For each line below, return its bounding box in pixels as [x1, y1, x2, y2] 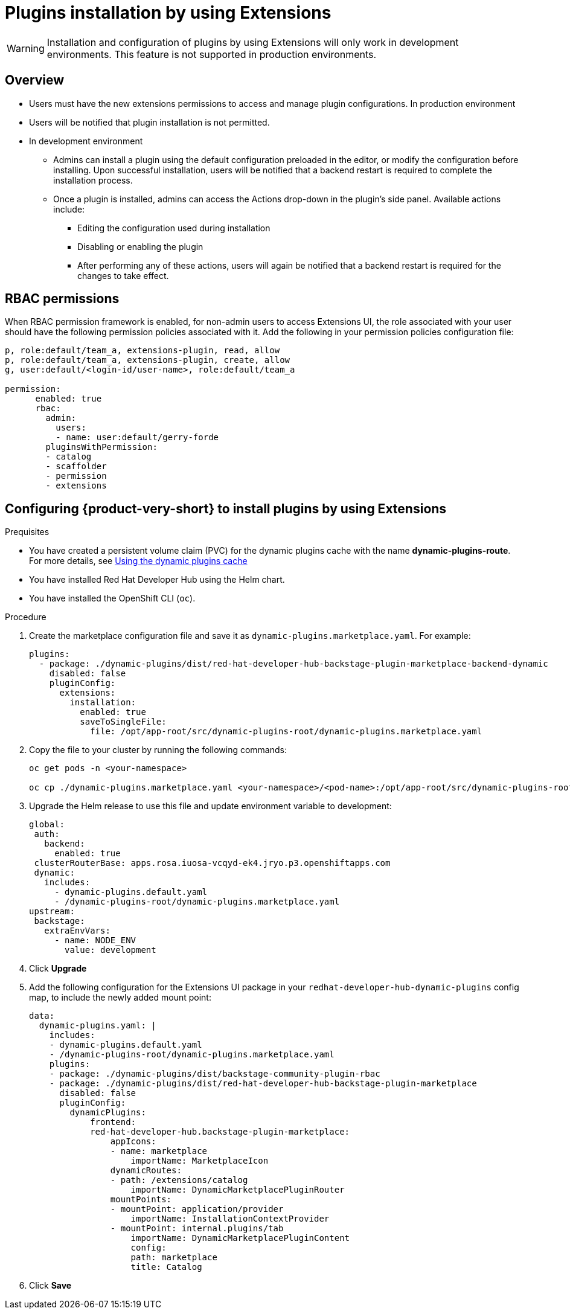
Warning [7, 42, 45, 54]
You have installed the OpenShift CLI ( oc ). [29, 593, 196, 604]
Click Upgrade [29, 963, 87, 974]
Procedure [5, 612, 46, 623]
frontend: [90, 1117, 136, 1127]
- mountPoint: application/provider [110, 1204, 284, 1214]
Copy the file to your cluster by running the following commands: [29, 745, 287, 755]
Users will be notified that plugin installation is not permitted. [29, 117, 270, 127]
